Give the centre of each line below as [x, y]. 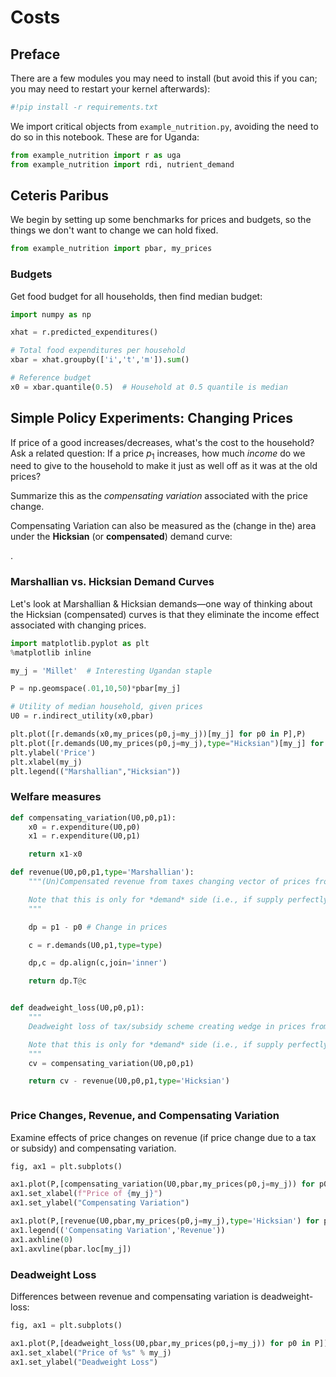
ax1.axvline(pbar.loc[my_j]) [71, 1249]
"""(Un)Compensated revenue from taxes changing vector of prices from [180, 882]
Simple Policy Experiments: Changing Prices [152, 418]
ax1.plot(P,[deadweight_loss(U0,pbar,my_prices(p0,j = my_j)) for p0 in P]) [169, 1343]
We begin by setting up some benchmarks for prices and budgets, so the [161, 220]
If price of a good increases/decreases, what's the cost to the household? [162, 442]
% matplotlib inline [51, 652]
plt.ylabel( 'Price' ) [53, 752]
